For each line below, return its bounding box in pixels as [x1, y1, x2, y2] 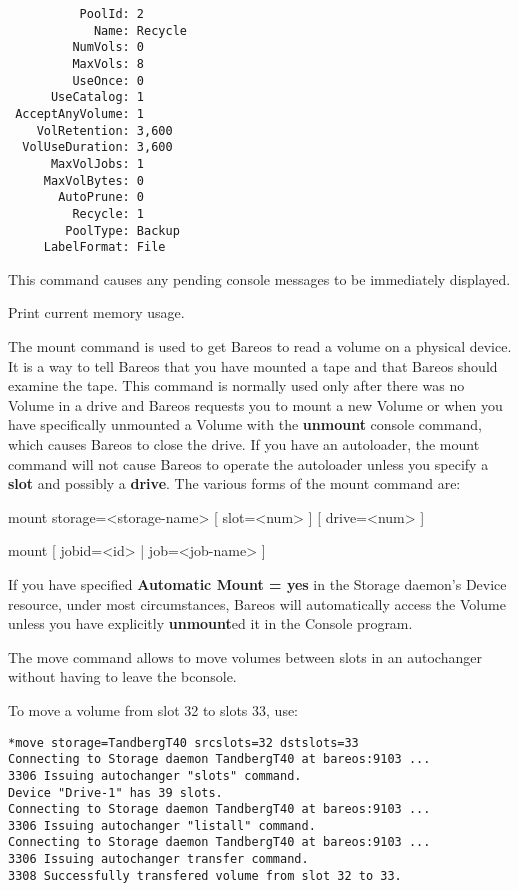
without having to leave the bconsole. [8, 666, 237, 687]
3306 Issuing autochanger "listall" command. [8, 818, 316, 833]
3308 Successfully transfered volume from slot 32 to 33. [8, 868, 402, 883]
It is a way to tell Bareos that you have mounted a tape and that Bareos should [8, 355, 498, 376]
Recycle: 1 [72, 206, 145, 221]
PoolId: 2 [79, 7, 145, 21]
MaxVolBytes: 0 [43, 173, 145, 188]
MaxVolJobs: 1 [50, 156, 145, 171]
